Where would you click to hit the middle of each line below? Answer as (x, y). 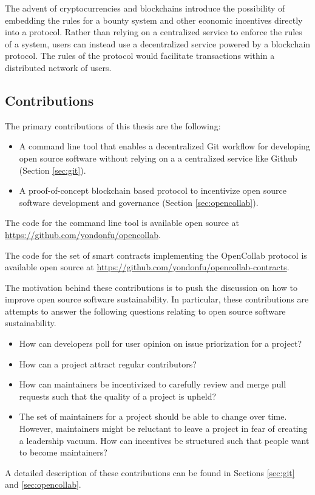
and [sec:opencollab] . (43, 484)
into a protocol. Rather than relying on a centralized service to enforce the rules (154, 32)
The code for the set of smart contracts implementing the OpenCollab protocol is (156, 255)
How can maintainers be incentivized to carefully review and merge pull (153, 384)
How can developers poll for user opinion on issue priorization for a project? (161, 343)
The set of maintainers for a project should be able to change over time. (153, 416)
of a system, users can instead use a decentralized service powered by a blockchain (158, 43)
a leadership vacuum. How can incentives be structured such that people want (164, 440)
